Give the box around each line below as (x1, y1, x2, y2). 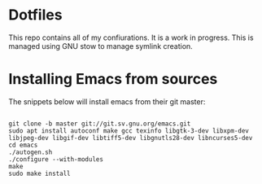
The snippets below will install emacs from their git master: (8, 96, 206, 107)
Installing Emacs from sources (8, 70, 218, 89)
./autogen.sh (8, 148, 53, 156)
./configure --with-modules (8, 155, 104, 164)
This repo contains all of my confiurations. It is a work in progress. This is (8, 33, 254, 42)
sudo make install (8, 169, 71, 177)
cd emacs (8, 141, 38, 149)
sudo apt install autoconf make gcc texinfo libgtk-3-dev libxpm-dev (8, 126, 250, 135)
